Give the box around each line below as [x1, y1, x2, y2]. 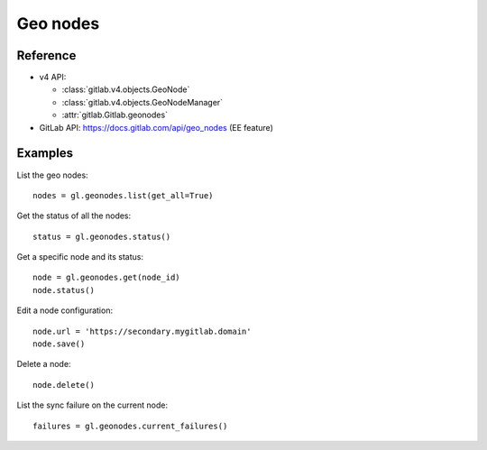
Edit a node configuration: [16, 305, 113, 316]
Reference [16, 48, 77, 63]
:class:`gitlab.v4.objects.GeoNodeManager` [61, 96, 224, 107]
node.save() [32, 339, 86, 349]
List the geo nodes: [16, 170, 89, 180]
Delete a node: [16, 359, 71, 370]
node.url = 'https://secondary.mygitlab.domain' [32, 326, 252, 336]
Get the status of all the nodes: [16, 210, 132, 221]
